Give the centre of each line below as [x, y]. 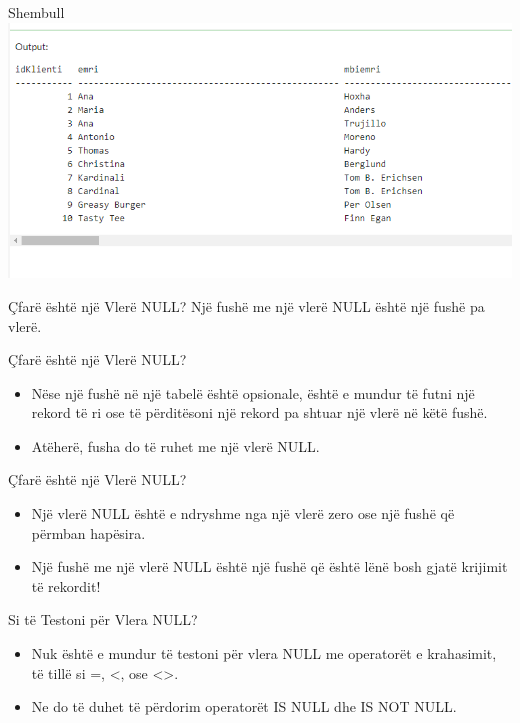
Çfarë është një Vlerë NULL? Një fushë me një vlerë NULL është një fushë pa [246, 305]
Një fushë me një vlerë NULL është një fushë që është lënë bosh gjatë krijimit [269, 566]
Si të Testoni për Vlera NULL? [103, 619]
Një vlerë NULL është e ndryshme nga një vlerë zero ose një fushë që [243, 513]
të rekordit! [66, 585]
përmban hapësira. [88, 532]
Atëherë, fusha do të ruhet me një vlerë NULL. [175, 445]
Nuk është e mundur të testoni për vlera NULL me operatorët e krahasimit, [264, 653]
